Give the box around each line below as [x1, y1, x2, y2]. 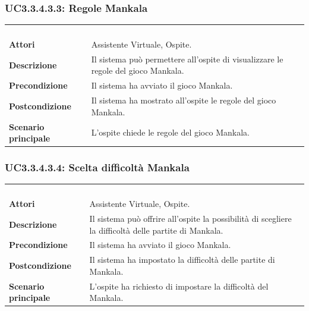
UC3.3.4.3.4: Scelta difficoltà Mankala [5, 160, 190, 175]
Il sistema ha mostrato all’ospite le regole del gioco [91, 94, 276, 106]
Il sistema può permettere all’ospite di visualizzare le [91, 52, 283, 65]
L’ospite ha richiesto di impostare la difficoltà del [89, 279, 269, 292]
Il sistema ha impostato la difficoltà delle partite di [89, 253, 275, 266]
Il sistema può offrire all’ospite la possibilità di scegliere [89, 212, 292, 225]
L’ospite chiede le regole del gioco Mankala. [91, 126, 250, 139]
